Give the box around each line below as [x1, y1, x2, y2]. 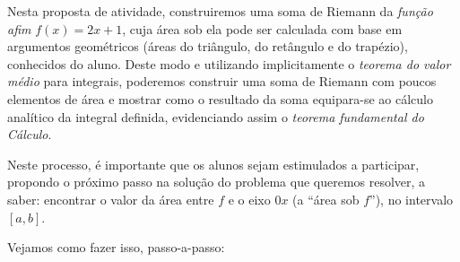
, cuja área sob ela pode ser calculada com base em [122, 19, 403, 38]
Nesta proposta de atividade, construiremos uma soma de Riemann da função [7, 2, 433, 20]
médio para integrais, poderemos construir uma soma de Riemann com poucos [7, 72, 437, 91]
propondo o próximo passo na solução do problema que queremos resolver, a [7, 172, 426, 191]
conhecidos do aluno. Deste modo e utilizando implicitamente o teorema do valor [7, 54, 451, 73]
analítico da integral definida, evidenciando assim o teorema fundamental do [7, 107, 424, 126]
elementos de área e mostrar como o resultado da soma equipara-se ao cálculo [7, 89, 433, 108]
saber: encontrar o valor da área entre [7, 189, 214, 208]
